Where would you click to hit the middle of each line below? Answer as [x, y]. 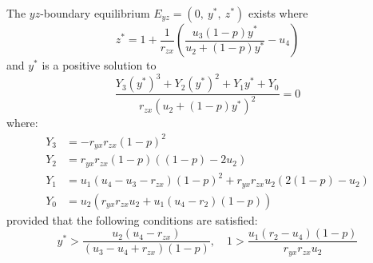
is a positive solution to [99, 65]
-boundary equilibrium [95, 13]
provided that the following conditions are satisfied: [132, 219]
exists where [278, 13]
